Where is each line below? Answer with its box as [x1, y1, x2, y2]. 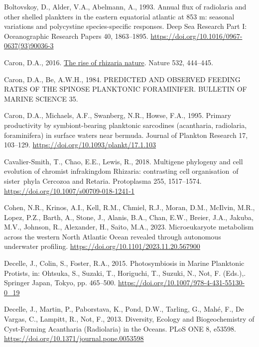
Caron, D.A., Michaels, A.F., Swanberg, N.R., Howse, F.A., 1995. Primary [4, 110, 231, 120]
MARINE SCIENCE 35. [4, 93, 78, 104]
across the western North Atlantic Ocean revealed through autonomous [4, 231, 221, 241]
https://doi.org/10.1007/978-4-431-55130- [118, 277, 245, 288]
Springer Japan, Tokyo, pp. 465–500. [4, 277, 116, 288]
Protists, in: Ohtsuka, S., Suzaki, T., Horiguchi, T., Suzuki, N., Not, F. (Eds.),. [4, 267, 246, 278]
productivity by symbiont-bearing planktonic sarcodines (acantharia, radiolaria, [4, 119, 247, 130]
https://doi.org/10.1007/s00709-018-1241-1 [4, 185, 134, 196]
